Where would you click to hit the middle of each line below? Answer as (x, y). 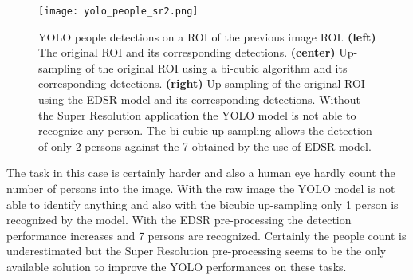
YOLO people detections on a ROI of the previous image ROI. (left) (207, 36)
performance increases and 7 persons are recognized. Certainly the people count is (206, 235)
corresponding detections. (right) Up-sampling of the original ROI (202, 83)
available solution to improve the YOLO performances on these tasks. (177, 266)
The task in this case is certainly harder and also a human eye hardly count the (201, 173)
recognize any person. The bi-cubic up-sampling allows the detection (205, 130)
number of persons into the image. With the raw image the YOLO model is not (201, 188)
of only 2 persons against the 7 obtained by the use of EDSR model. (205, 146)
